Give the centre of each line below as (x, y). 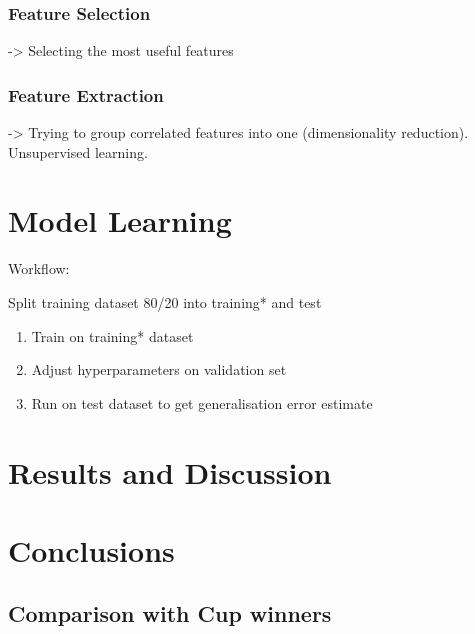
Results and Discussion (170, 471)
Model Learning (120, 220)
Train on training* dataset (112, 335)
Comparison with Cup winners (170, 613)
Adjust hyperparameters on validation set (159, 369)
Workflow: (39, 268)
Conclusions (91, 549)
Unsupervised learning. (78, 151)
